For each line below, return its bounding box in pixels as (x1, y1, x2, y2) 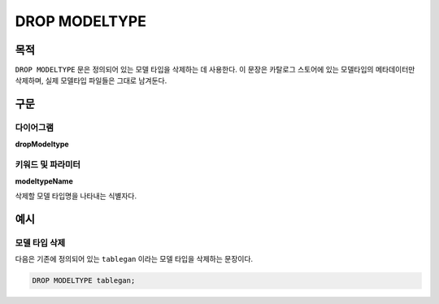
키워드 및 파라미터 (15, 159, 81, 171)
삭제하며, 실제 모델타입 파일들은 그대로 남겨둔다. (15, 76, 167, 85)
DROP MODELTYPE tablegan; (32, 276, 136, 285)
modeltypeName (15, 176, 73, 186)
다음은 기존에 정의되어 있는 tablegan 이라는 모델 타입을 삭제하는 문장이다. (15, 254, 254, 264)
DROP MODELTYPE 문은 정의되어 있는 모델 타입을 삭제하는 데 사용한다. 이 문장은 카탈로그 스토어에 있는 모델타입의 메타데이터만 (15, 65, 415, 75)
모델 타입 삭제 (15, 237, 66, 248)
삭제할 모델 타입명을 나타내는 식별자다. (15, 191, 137, 201)
